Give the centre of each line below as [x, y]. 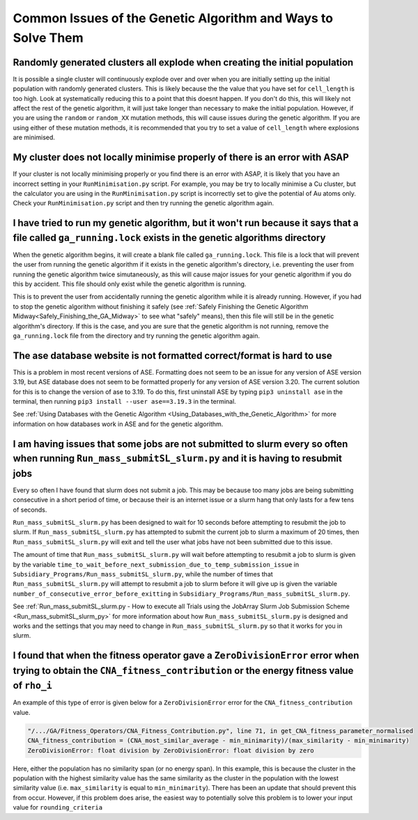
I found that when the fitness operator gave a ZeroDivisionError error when [186, 655]
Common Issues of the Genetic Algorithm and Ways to [173, 18]
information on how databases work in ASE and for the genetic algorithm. [118, 424]
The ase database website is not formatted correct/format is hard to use [172, 355]
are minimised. [34, 137]
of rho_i [32, 686]
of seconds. [30, 510]
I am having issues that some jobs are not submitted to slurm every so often [180, 444]
